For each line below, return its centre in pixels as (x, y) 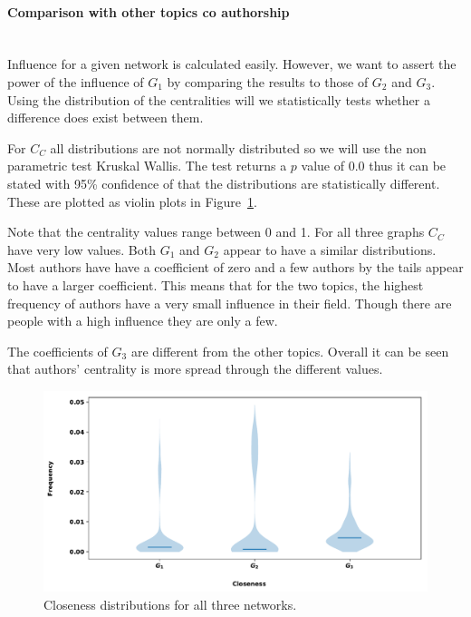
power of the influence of (76, 81)
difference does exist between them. (106, 118)
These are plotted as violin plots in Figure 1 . (132, 201)
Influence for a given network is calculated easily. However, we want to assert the (232, 64)
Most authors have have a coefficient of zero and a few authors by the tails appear (235, 267)
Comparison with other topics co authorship (149, 11)
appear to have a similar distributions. (330, 249)
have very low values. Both (82, 249)
